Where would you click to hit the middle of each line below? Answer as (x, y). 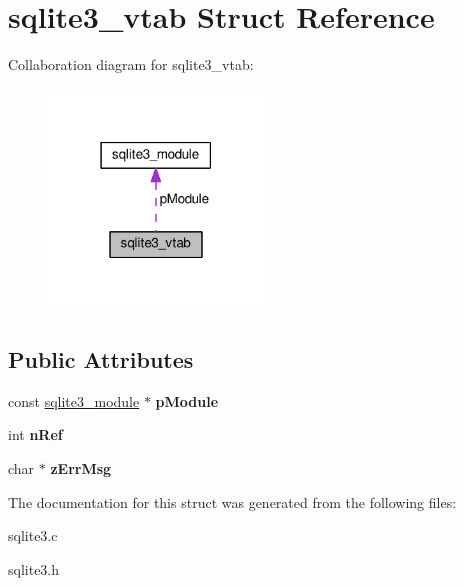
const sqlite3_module (74, 400)
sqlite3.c (33, 535)
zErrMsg (81, 468)
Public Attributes (101, 359)
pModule (187, 400)
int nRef (35, 434)
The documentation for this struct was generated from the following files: (232, 501)
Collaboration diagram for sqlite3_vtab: (131, 64)
